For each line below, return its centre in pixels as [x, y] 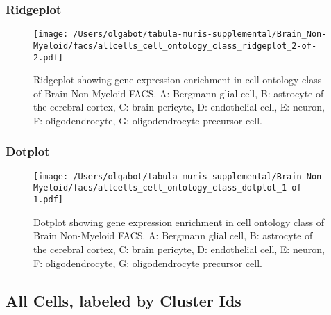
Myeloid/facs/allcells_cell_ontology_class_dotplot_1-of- [170, 188]
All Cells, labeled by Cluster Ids [124, 300]
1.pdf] [48, 200]
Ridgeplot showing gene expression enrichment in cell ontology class [178, 80]
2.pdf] [48, 57]
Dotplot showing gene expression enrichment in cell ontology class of [179, 221]
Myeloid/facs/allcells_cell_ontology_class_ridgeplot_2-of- [175, 46]
